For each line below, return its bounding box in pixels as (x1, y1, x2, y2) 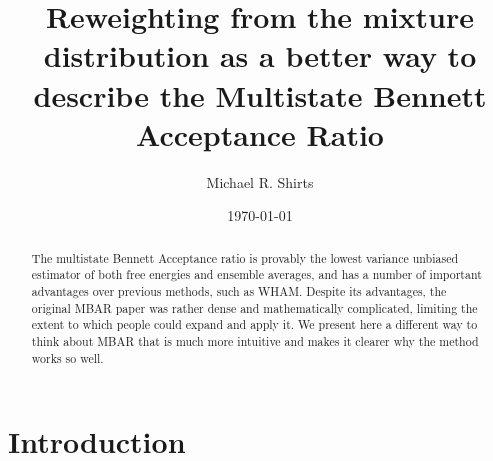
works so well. (31, 349, 104, 366)
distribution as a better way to (43, 35, 477, 76)
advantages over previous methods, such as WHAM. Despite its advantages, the (31, 282, 447, 299)
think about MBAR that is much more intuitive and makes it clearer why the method (31, 332, 479, 349)
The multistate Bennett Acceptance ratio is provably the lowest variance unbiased (31, 249, 459, 266)
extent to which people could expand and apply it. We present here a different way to (31, 316, 478, 333)
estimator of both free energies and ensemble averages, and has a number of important (31, 266, 482, 283)
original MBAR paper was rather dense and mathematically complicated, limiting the (31, 299, 478, 316)
